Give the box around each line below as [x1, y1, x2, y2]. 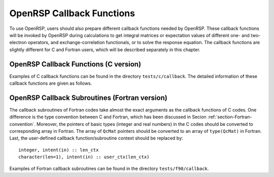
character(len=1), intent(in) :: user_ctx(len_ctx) [18, 154, 150, 160]
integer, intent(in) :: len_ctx [18, 147, 99, 153]
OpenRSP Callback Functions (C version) [9, 60, 142, 68]
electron [9, 40, 27, 46]
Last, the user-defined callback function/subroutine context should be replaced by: [9, 135, 183, 141]
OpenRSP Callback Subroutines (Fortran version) [9, 93, 167, 102]
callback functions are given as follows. [9, 80, 92, 86]
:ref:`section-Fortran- [207, 114, 252, 120]
